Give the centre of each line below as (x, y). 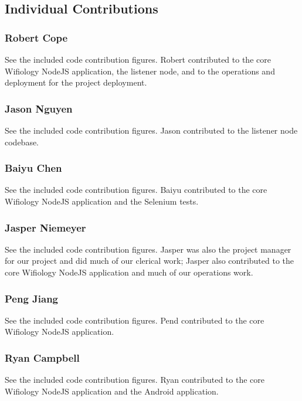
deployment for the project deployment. (76, 82)
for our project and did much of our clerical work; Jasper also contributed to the (150, 261)
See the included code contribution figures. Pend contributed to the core (135, 320)
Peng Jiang (32, 298)
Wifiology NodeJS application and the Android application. (112, 391)
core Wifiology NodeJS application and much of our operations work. (129, 272)
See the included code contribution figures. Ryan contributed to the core (135, 380)
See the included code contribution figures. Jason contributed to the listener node (151, 130)
